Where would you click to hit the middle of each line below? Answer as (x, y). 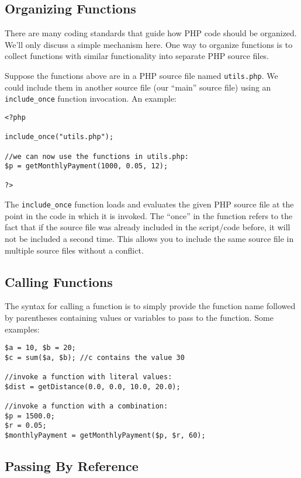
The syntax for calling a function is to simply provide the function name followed (150, 306)
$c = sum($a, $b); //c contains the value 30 (95, 357)
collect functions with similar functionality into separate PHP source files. (137, 56)
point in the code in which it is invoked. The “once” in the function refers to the (149, 215)
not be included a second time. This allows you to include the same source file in (149, 238)
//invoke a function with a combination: (87, 406)
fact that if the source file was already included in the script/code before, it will (148, 227)
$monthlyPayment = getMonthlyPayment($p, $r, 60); (105, 436)
